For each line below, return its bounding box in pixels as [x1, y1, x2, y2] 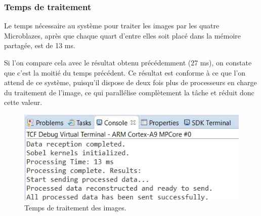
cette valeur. [4, 97, 42, 107]
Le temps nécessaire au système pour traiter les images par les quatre [4, 20, 220, 31]
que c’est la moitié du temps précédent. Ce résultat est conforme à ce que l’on [4, 67, 246, 78]
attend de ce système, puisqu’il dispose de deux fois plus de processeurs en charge [4, 77, 257, 88]
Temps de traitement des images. [24, 202, 126, 213]
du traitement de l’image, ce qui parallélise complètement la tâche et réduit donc [4, 87, 254, 97]
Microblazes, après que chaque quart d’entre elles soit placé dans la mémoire [4, 30, 241, 41]
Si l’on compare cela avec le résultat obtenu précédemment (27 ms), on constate [4, 57, 252, 67]
